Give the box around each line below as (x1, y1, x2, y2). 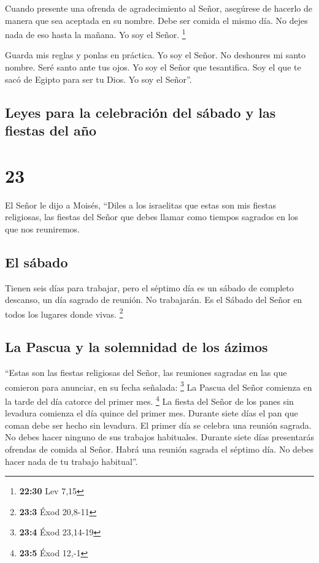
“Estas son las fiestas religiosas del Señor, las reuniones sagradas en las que (5, 366, 287, 379)
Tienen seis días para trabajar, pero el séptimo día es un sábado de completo (5, 281, 294, 294)
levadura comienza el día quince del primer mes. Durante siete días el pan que (5, 407, 298, 419)
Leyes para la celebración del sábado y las (5, 102, 276, 121)
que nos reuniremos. (5, 222, 80, 235)
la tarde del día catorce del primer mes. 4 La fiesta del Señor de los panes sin (5, 393, 294, 407)
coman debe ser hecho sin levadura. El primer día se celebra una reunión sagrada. (5, 418, 312, 431)
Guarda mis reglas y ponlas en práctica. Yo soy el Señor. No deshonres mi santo (5, 48, 306, 61)
